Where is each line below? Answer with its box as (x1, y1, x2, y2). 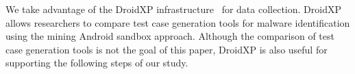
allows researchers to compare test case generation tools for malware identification (5, 15, 350, 29)
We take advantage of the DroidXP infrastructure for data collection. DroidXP (5, 2, 341, 16)
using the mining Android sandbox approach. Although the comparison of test (5, 29, 334, 43)
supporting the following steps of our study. (5, 56, 188, 70)
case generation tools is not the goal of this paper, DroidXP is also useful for (5, 42, 328, 56)
